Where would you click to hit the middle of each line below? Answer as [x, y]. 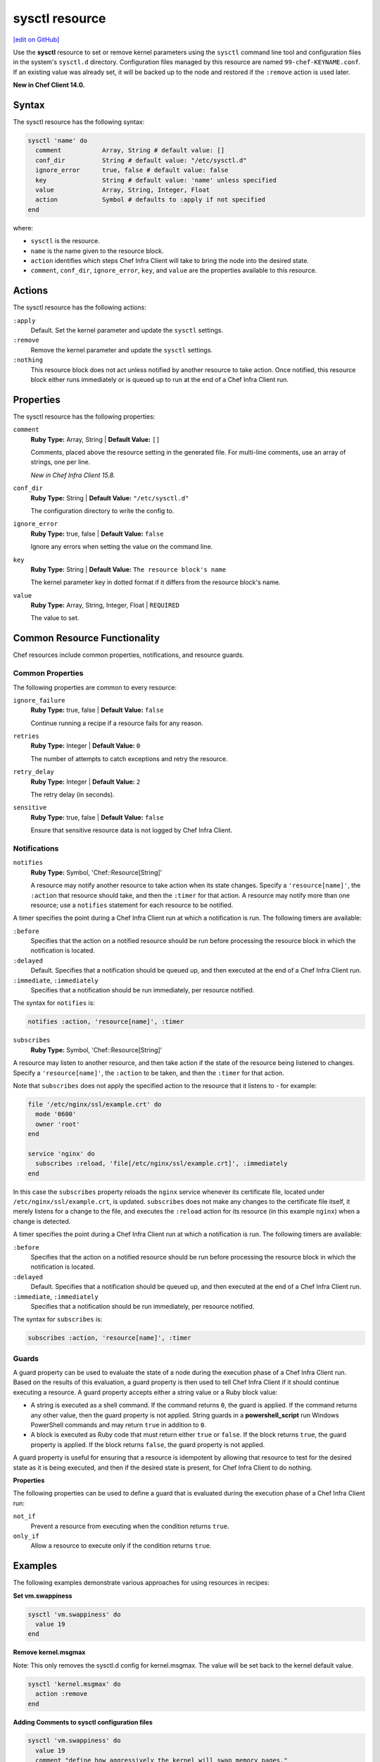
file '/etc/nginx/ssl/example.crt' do [95, 1104]
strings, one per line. [61, 462]
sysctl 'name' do [58, 141]
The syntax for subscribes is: [58, 1319]
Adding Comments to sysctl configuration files [83, 1722]
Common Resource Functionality [87, 638]
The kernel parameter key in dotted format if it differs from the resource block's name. [156, 582]
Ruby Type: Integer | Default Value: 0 [85, 746]
